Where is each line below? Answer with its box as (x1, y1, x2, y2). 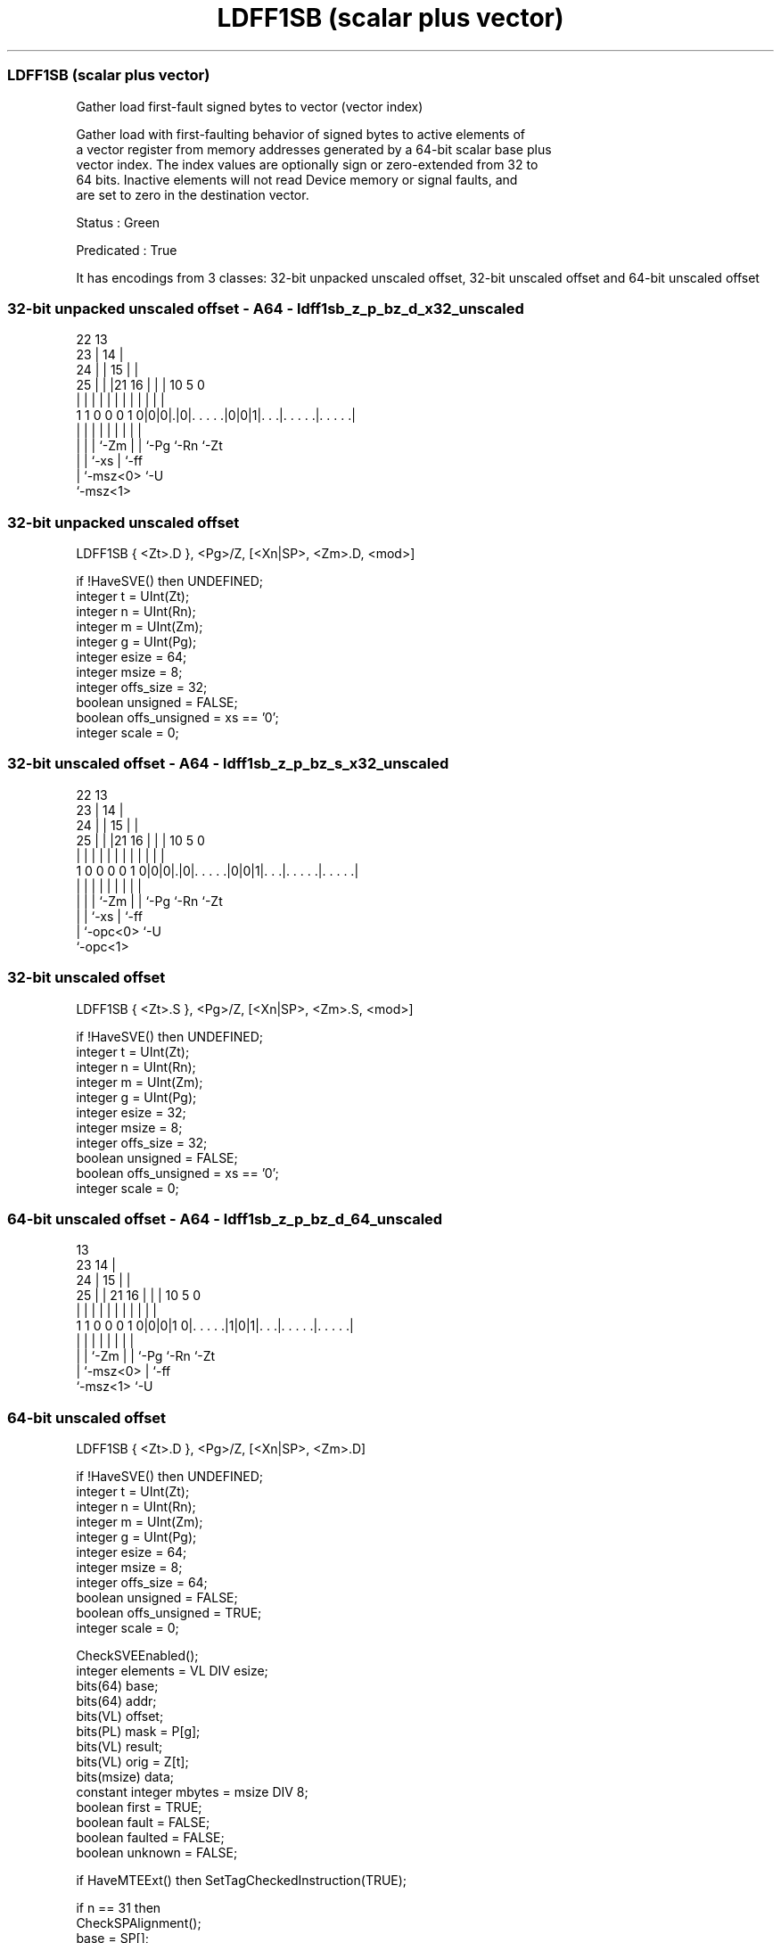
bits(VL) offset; (76, 1708, 164, 1724)
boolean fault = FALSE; (76, 1815, 210, 1830)
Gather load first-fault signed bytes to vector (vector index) (76, 98, 423, 114)
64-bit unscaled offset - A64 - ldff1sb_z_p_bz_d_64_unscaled (7, 1209, 443, 1228)
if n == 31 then (76, 1900, 161, 1915)
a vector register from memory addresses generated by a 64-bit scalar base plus (76, 141, 552, 157)
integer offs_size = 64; (76, 1575, 208, 1590)
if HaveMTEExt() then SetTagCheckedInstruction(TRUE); (76, 1873, 407, 1888)
